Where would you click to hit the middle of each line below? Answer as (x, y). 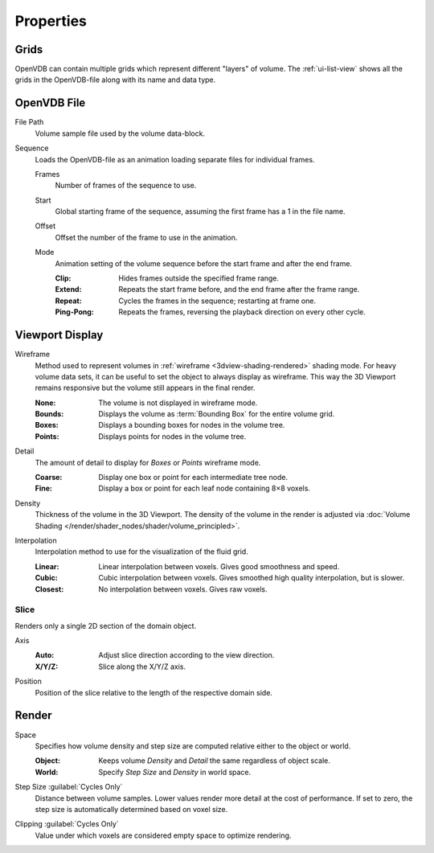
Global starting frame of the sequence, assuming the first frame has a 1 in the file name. (200, 211)
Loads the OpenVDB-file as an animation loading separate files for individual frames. (175, 159)
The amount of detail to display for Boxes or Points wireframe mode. (148, 462)
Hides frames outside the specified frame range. (199, 278)
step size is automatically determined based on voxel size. (131, 809)
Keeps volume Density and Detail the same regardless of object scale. (215, 761)
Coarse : (49, 478)
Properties (51, 21)
